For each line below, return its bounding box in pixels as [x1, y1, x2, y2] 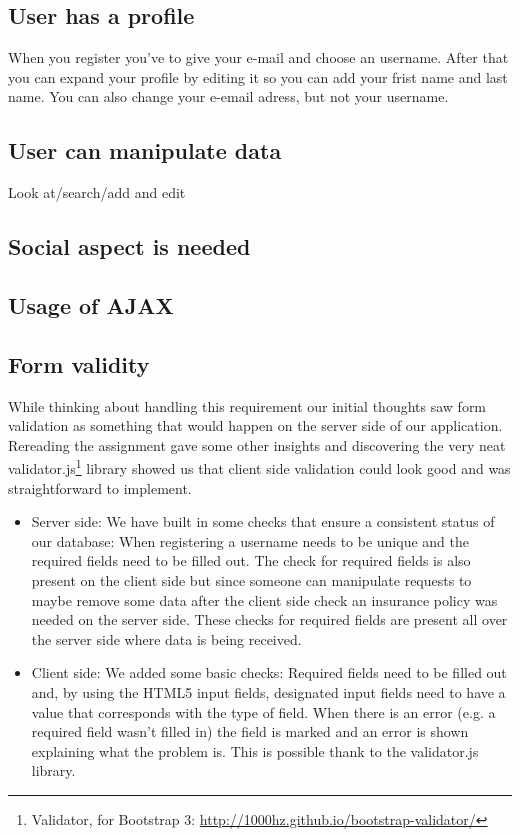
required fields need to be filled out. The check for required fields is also [31, 550, 471, 571]
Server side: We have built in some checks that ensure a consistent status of [31, 511, 495, 532]
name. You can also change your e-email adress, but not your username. [8, 86, 449, 107]
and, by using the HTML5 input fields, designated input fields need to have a [31, 681, 506, 702]
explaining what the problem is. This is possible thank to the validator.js [31, 740, 479, 761]
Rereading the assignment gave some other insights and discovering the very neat [8, 434, 506, 455]
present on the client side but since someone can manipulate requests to [31, 569, 472, 590]
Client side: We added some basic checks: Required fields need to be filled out [31, 662, 507, 683]
